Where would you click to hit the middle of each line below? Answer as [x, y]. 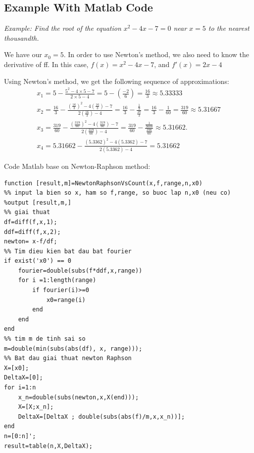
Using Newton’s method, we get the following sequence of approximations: [117, 81]
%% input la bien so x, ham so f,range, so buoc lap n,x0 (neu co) [118, 193]
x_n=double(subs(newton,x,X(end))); [78, 397]
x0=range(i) [66, 300]
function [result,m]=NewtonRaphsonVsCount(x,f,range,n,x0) [103, 183]
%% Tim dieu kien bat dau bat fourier [68, 251]
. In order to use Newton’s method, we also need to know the [156, 54]
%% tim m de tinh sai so [45, 339]
